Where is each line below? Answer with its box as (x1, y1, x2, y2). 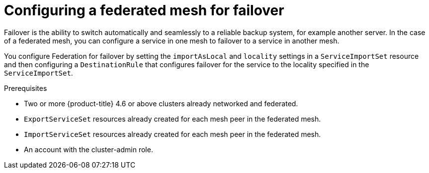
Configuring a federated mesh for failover (4, 2, 284, 19)
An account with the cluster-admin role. (24, 145, 153, 154)
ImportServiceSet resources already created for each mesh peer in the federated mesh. (24, 130, 321, 138)
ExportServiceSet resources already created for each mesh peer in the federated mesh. (24, 114, 321, 123)
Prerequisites (4, 84, 47, 92)
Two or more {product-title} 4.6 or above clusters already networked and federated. (24, 99, 298, 108)
